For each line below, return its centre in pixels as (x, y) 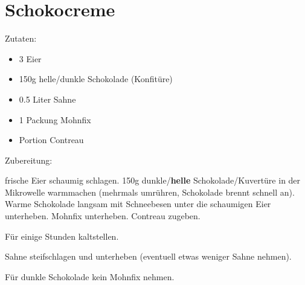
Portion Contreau (51, 140)
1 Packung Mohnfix (55, 119)
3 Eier (30, 58)
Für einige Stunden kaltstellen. (62, 236)
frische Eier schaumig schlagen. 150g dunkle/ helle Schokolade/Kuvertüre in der (153, 180)
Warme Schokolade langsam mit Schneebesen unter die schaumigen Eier (138, 204)
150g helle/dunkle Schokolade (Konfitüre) (96, 79)
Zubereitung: (29, 160)
